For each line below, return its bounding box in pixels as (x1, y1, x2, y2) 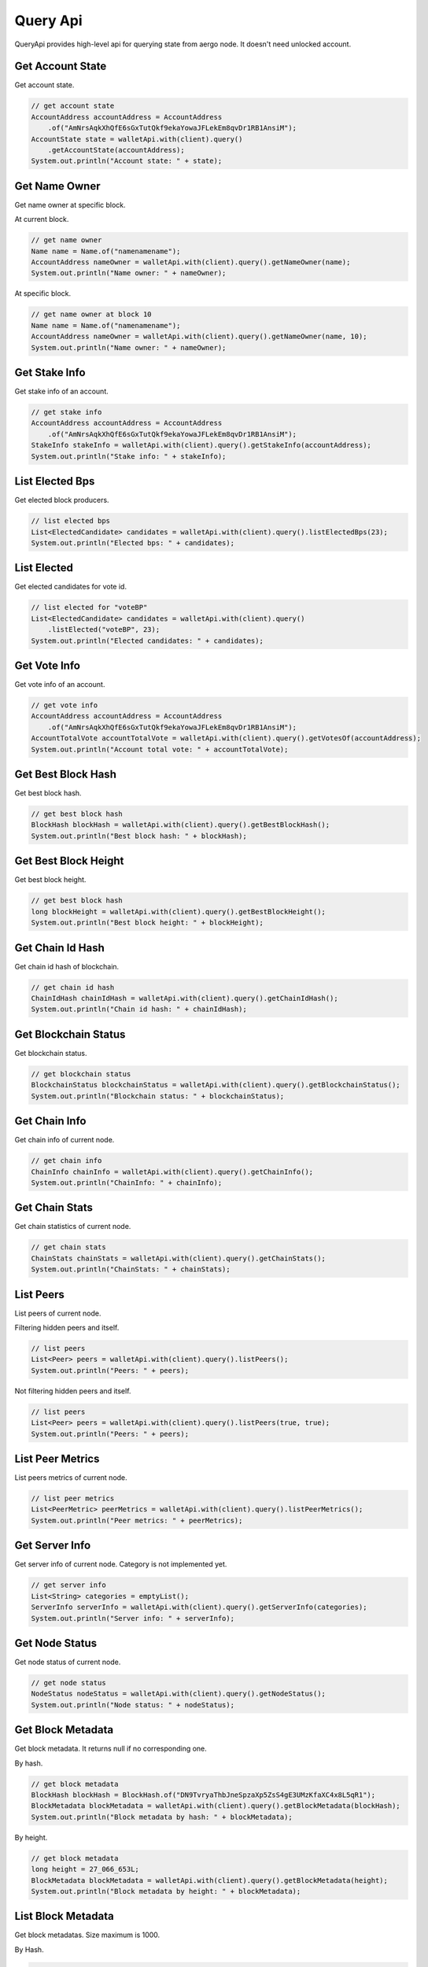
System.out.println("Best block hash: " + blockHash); (31, 831, 247, 840)
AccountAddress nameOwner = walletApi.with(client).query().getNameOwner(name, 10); (31, 332, 367, 341)
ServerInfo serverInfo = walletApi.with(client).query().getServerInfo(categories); (31, 1603, 367, 1612)
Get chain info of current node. (14, 1135, 115, 1145)
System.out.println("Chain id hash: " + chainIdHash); (31, 1005, 247, 1014)
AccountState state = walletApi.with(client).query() (31, 135, 243, 143)
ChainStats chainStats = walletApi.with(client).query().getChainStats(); (31, 1253, 327, 1263)
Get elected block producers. (14, 496, 109, 505)
